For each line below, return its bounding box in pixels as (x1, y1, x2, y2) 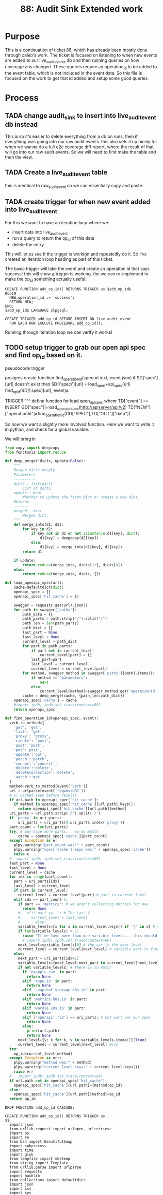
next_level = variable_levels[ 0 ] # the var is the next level (17, 942, 142, 947)
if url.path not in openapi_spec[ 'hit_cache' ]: (9, 1078, 108, 1083)
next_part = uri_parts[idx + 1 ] (17, 956, 79, 961)
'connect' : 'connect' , (14, 761, 57, 766)
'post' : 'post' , (14, 743, 45, 748)
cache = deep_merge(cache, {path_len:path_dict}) (22, 694, 125, 698)
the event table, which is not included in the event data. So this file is (5, 70, 142, 76)
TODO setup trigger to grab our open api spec (5, 344, 146, 352)
